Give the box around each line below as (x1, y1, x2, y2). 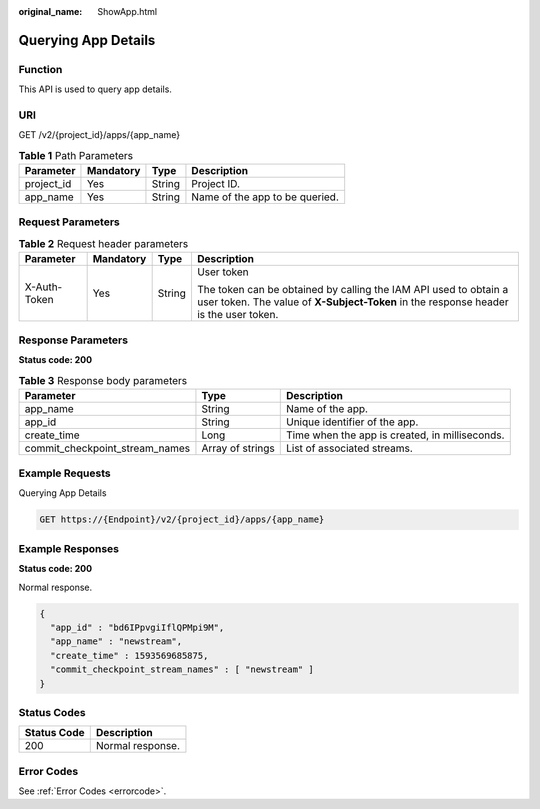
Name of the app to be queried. (191, 190, 340, 204)
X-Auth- (24, 280, 63, 294)
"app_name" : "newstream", (50, 636, 183, 647)
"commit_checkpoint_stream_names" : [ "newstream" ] (50, 664, 314, 675)
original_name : (18, 6, 83, 17)
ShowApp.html (97, 6, 158, 17)
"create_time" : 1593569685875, (50, 650, 209, 661)
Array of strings (201, 441, 275, 455)
